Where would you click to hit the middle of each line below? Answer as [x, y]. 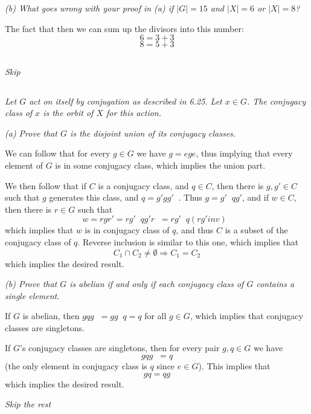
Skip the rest [28, 404]
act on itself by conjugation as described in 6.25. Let [126, 101]
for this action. [134, 113]
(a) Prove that [31, 133]
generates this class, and [94, 197]
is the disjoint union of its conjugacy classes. [153, 133]
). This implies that [234, 366]
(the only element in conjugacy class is [76, 366]
